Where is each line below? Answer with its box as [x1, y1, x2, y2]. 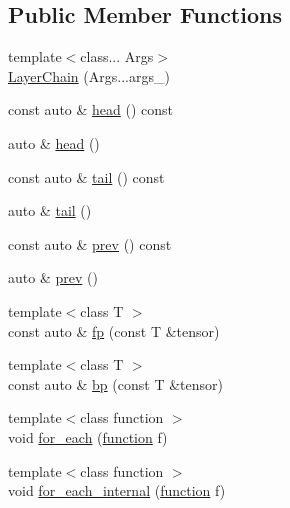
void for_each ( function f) [8, 426, 168, 447]
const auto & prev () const [8, 233, 172, 254]
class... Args [80, 46, 154, 67]
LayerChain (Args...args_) [8, 65, 170, 86]
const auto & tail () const [8, 166, 165, 187]
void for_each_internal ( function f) [8, 480, 226, 501]
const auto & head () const [8, 99, 174, 120]
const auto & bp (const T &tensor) [8, 373, 223, 394]
